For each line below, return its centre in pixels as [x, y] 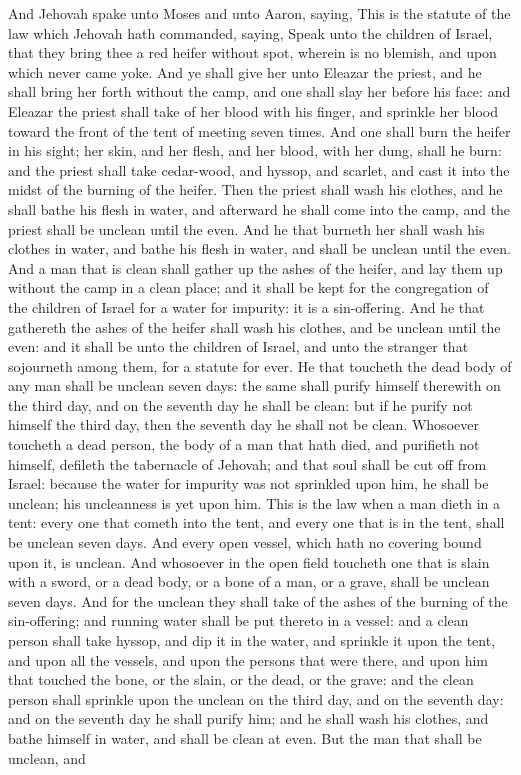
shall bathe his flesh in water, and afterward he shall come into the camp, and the [259, 208]
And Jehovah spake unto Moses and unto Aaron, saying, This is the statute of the [259, 13]
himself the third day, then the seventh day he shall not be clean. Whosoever [243, 424]
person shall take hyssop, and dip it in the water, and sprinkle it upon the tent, [252, 640]
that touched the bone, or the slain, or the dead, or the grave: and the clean [241, 679]
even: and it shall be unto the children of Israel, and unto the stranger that [238, 346]
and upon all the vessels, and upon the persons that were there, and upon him [248, 659]
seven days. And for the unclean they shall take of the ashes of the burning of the [258, 600]
